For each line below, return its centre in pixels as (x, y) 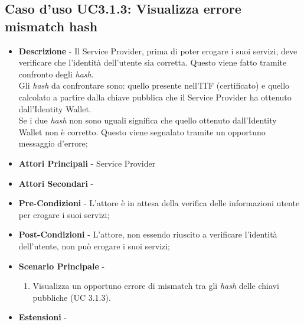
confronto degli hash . (56, 74)
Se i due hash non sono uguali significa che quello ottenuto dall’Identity (148, 120)
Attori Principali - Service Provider (87, 163)
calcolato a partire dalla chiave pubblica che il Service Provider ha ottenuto (155, 97)
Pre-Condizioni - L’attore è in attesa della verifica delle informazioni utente (159, 203)
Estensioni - (43, 317)
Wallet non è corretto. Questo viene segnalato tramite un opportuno (142, 131)
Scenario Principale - (62, 266)
